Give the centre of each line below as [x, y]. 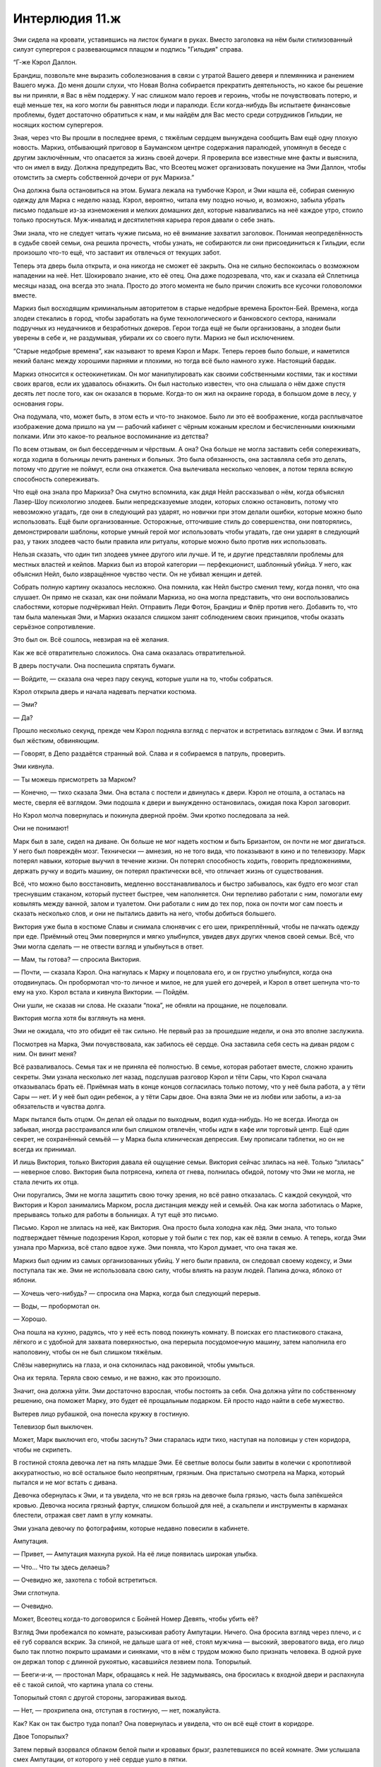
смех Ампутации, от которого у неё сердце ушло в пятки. [100, 1759]
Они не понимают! [41, 828]
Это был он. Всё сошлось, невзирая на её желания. [91, 640]
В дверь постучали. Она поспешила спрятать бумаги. [94, 666]
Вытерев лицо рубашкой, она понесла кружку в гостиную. [101, 1414]
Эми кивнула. [34, 766]
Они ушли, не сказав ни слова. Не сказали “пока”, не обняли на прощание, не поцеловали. [151, 1005]
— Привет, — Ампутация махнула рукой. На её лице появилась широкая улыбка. [135, 1554]
